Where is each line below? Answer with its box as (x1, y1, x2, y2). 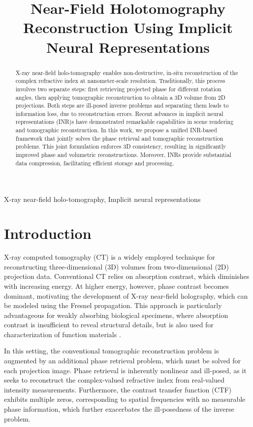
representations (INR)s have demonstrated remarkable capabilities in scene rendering (15, 117, 234, 126)
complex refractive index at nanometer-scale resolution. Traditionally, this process (15, 77, 225, 85)
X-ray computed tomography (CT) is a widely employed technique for (4, 252, 215, 262)
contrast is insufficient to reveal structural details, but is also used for (4, 319, 214, 330)
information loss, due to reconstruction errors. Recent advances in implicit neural (15, 109, 223, 117)
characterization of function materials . (4, 329, 121, 339)
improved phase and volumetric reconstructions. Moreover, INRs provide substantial (15, 151, 231, 159)
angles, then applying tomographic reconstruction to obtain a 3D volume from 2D (15, 93, 225, 101)
